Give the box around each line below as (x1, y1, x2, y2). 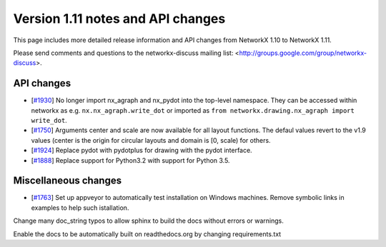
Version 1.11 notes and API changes (13, 11, 226, 26)
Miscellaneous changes (13, 175, 122, 187)
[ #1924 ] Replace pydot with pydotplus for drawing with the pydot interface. (31, 146, 253, 155)
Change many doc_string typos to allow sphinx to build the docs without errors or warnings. (13, 216, 284, 225)
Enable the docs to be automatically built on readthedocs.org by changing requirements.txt (13, 229, 282, 238)
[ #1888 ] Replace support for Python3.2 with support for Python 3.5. (31, 156, 230, 164)
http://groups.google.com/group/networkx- (239, 49, 367, 57)
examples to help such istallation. (31, 203, 129, 212)
